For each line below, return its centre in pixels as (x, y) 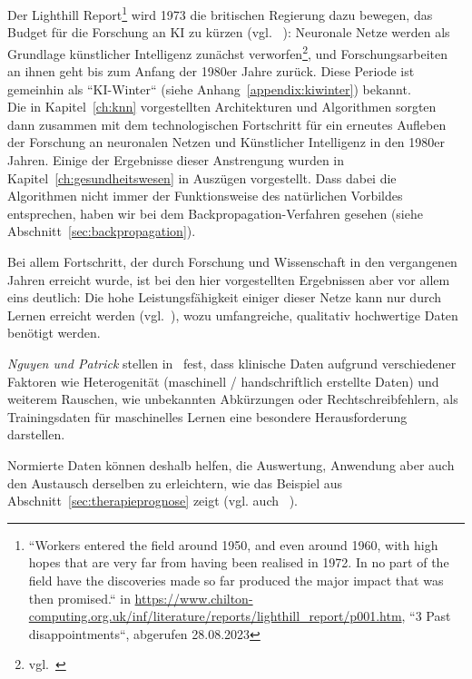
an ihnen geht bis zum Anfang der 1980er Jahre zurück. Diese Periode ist (211, 71)
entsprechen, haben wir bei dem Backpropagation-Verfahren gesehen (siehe (215, 213)
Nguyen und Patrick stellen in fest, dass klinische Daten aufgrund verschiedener (232, 363)
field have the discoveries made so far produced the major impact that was (236, 580)
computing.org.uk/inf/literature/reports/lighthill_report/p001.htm (215, 616)
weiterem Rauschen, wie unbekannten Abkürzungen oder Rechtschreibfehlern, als (233, 399)
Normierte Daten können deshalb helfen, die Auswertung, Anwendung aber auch (231, 464)
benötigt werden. (54, 333)
